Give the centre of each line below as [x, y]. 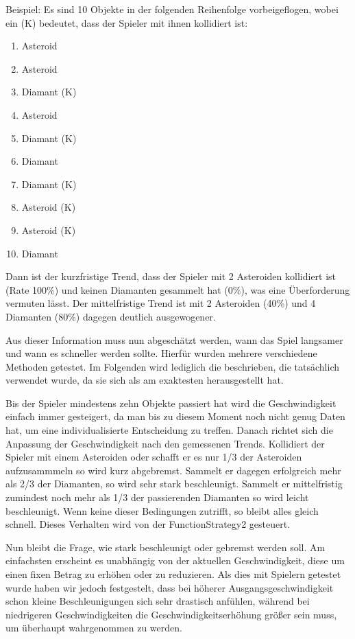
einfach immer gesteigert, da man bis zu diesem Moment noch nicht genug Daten [175, 416]
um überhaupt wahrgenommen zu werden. [94, 628]
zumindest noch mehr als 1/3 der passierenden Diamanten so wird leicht [157, 497]
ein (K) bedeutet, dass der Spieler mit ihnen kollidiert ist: [127, 22]
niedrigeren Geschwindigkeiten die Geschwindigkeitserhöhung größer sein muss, [171, 614]
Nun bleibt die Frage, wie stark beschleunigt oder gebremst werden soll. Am [166, 547]
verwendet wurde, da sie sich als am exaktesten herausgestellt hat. [145, 380]
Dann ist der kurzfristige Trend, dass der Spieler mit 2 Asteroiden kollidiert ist [171, 276]
